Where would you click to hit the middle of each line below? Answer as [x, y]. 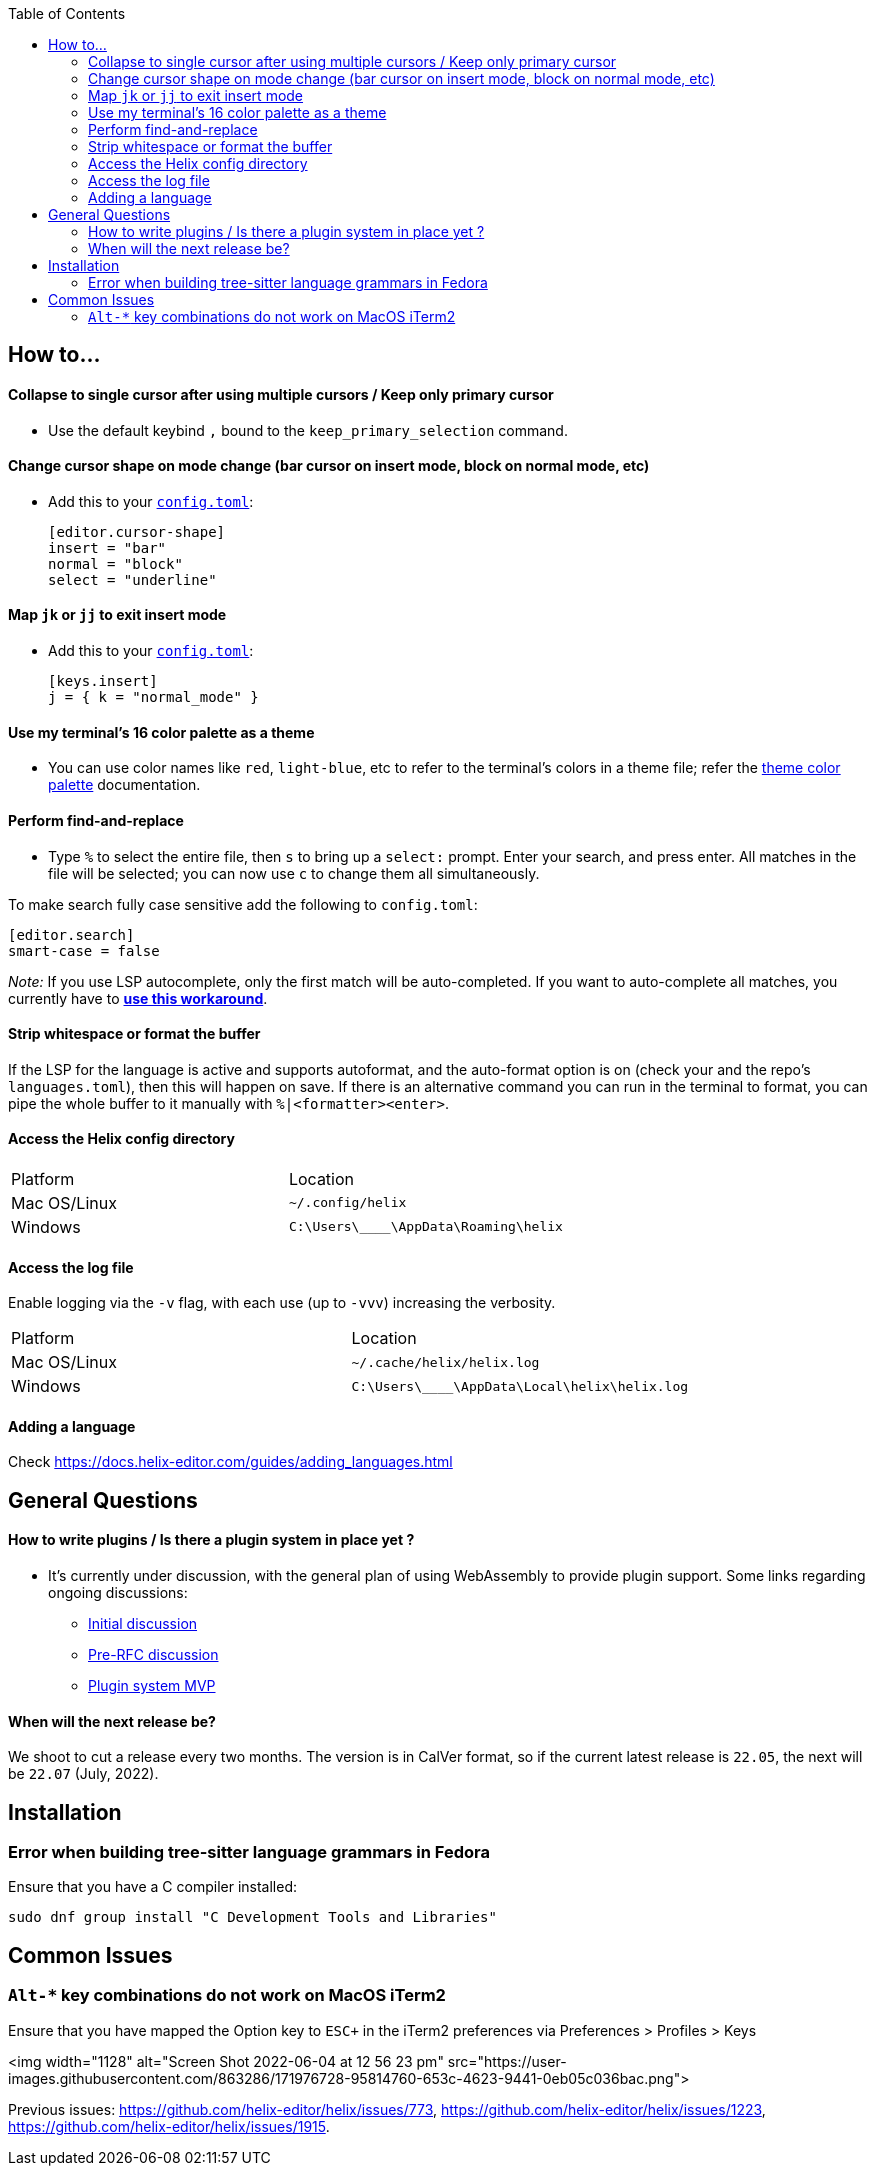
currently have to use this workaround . [138, 998]
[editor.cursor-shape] [137, 531]
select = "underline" [132, 579]
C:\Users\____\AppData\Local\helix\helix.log [520, 1386]
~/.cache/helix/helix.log [445, 1362]
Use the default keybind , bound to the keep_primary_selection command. [308, 430]
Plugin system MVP [152, 1686]
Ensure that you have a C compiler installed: [153, 1887]
